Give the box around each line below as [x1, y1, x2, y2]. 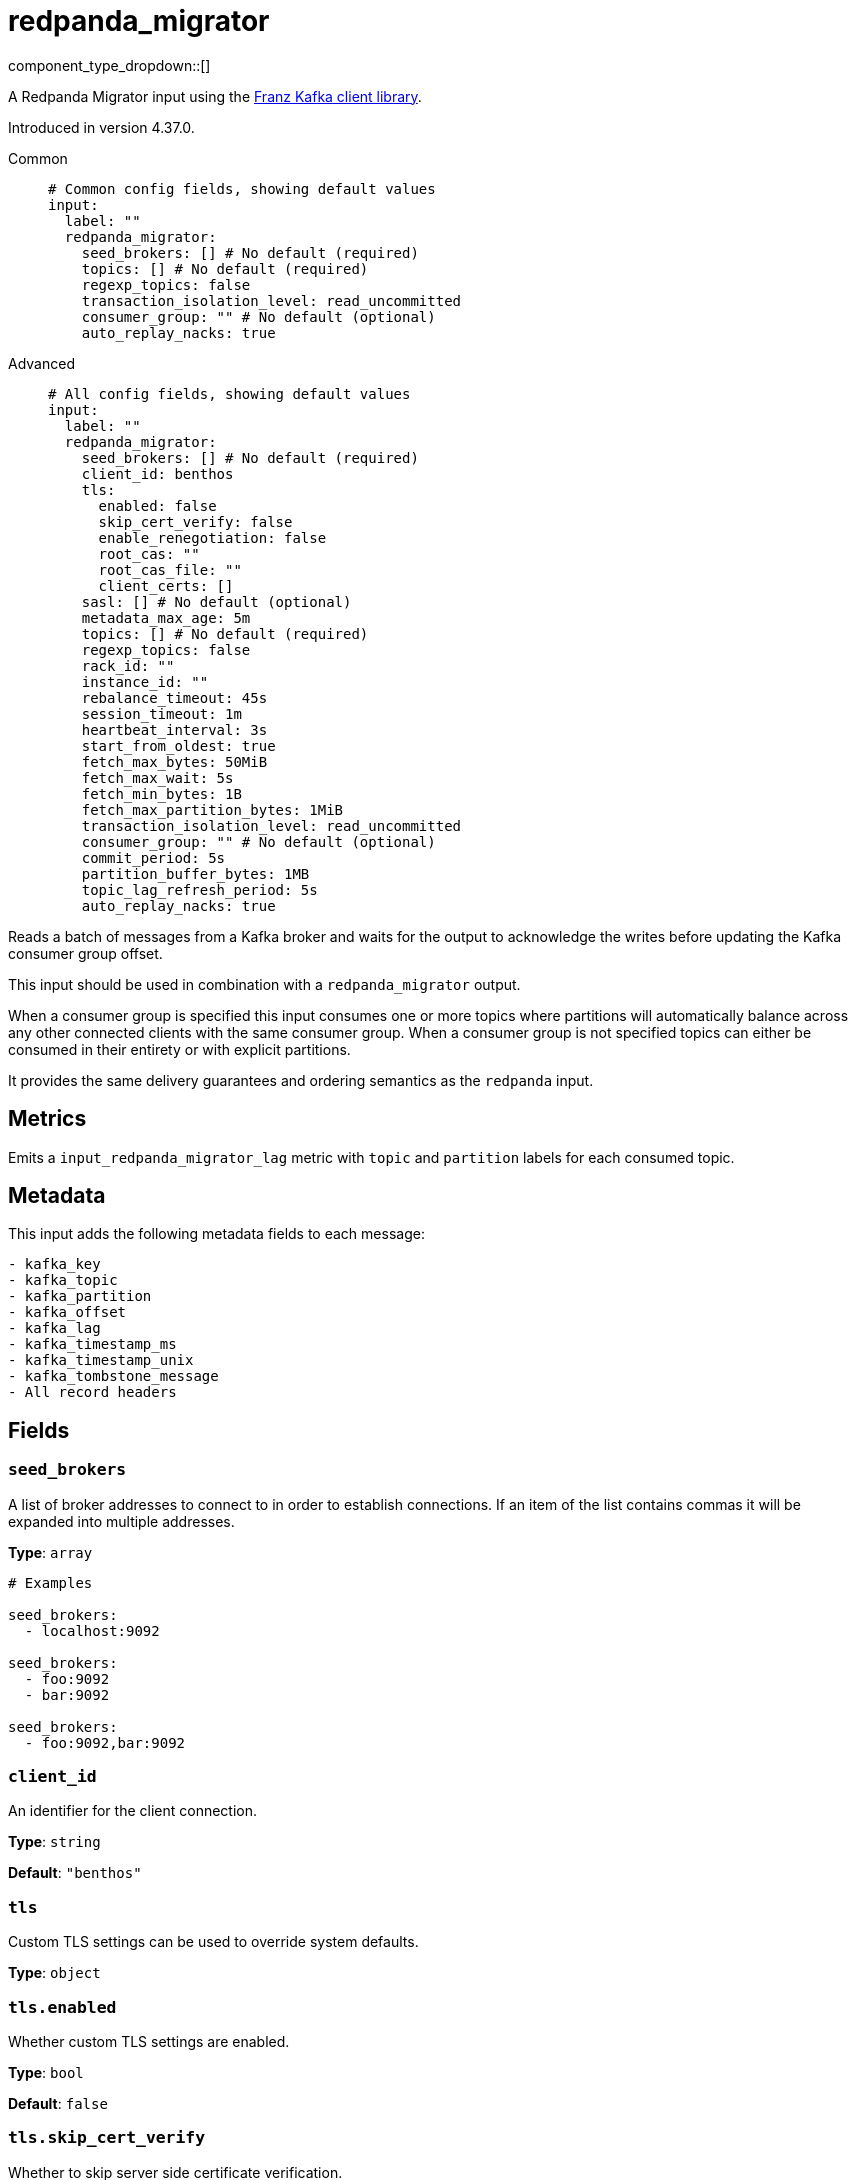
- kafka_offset [8, 1304, 127, 1321]
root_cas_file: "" [98, 561, 242, 578]
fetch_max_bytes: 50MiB [81, 753, 268, 770]
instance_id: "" [81, 673, 209, 690]
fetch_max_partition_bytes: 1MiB [81, 801, 344, 818]
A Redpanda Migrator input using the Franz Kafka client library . [8, 87, 422, 105]
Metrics [8, 1106, 87, 1132]
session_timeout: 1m [81, 705, 242, 722]
